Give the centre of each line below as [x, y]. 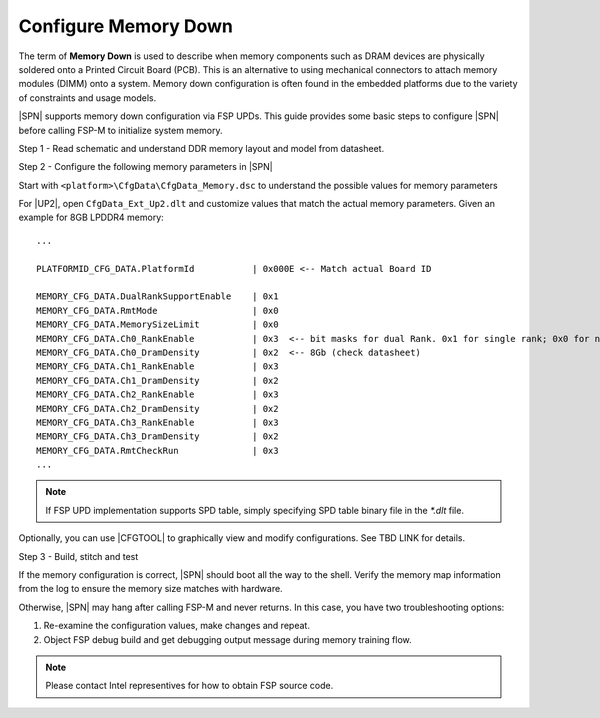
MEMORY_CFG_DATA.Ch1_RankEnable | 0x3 [157, 366]
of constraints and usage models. [87, 97]
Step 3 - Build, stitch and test [78, 556]
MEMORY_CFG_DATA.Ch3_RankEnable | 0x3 [157, 422]
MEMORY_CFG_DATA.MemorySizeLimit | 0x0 [157, 324]
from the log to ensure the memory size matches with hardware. [151, 589]
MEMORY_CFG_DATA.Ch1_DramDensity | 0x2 [157, 380]
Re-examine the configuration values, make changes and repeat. [176, 626]
